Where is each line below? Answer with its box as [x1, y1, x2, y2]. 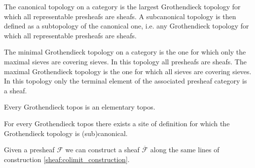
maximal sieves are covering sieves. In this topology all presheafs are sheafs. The [4, 56, 247, 66]
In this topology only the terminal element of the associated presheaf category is [4, 76, 247, 86]
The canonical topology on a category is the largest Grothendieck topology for [4, 1, 241, 11]
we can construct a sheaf [65, 144, 140, 155]
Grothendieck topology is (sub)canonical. [4, 128, 128, 138]
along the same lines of [150, 144, 219, 155]
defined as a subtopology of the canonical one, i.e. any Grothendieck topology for [4, 21, 249, 31]
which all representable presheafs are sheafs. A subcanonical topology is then [4, 11, 236, 21]
